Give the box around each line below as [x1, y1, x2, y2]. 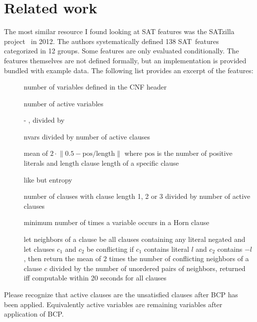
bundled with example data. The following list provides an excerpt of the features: [4, 65, 254, 75]
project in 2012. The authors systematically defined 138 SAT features [4, 36, 219, 46]
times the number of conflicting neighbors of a [109, 253, 249, 264]
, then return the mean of [24, 253, 102, 264]
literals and [24, 158, 58, 168]
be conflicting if [87, 243, 134, 254]
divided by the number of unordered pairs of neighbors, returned [50, 263, 246, 273]
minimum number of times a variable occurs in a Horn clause [24, 217, 209, 228]
